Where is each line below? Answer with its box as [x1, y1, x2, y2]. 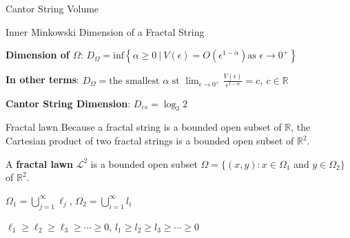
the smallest [109, 76, 160, 86]
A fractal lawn [6, 156, 74, 171]
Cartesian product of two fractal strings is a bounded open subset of [6, 133, 294, 148]
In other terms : [6, 72, 79, 87]
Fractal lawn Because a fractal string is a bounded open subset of [6, 120, 282, 134]
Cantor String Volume [6, 1, 99, 15]
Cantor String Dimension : [6, 96, 131, 110]
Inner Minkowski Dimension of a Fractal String [6, 24, 205, 39]
